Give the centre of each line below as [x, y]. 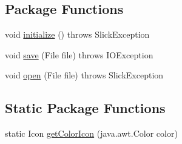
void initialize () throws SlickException [77, 34]
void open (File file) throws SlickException [84, 75]
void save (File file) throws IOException [79, 54]
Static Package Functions [85, 108]
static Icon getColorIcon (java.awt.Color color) [91, 133]
